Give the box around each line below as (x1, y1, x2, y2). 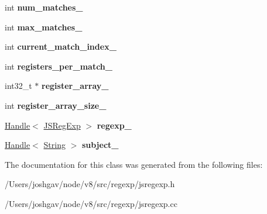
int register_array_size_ (5, 99, 107, 111)
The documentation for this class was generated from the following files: (5, 158, 263, 170)
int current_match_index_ (5, 40, 117, 53)
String (43, 139, 66, 151)
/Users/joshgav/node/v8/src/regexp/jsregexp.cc (5, 197, 177, 209)
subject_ (81, 139, 119, 151)
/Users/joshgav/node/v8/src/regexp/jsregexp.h (5, 178, 175, 190)
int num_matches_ (5, 1, 83, 13)
